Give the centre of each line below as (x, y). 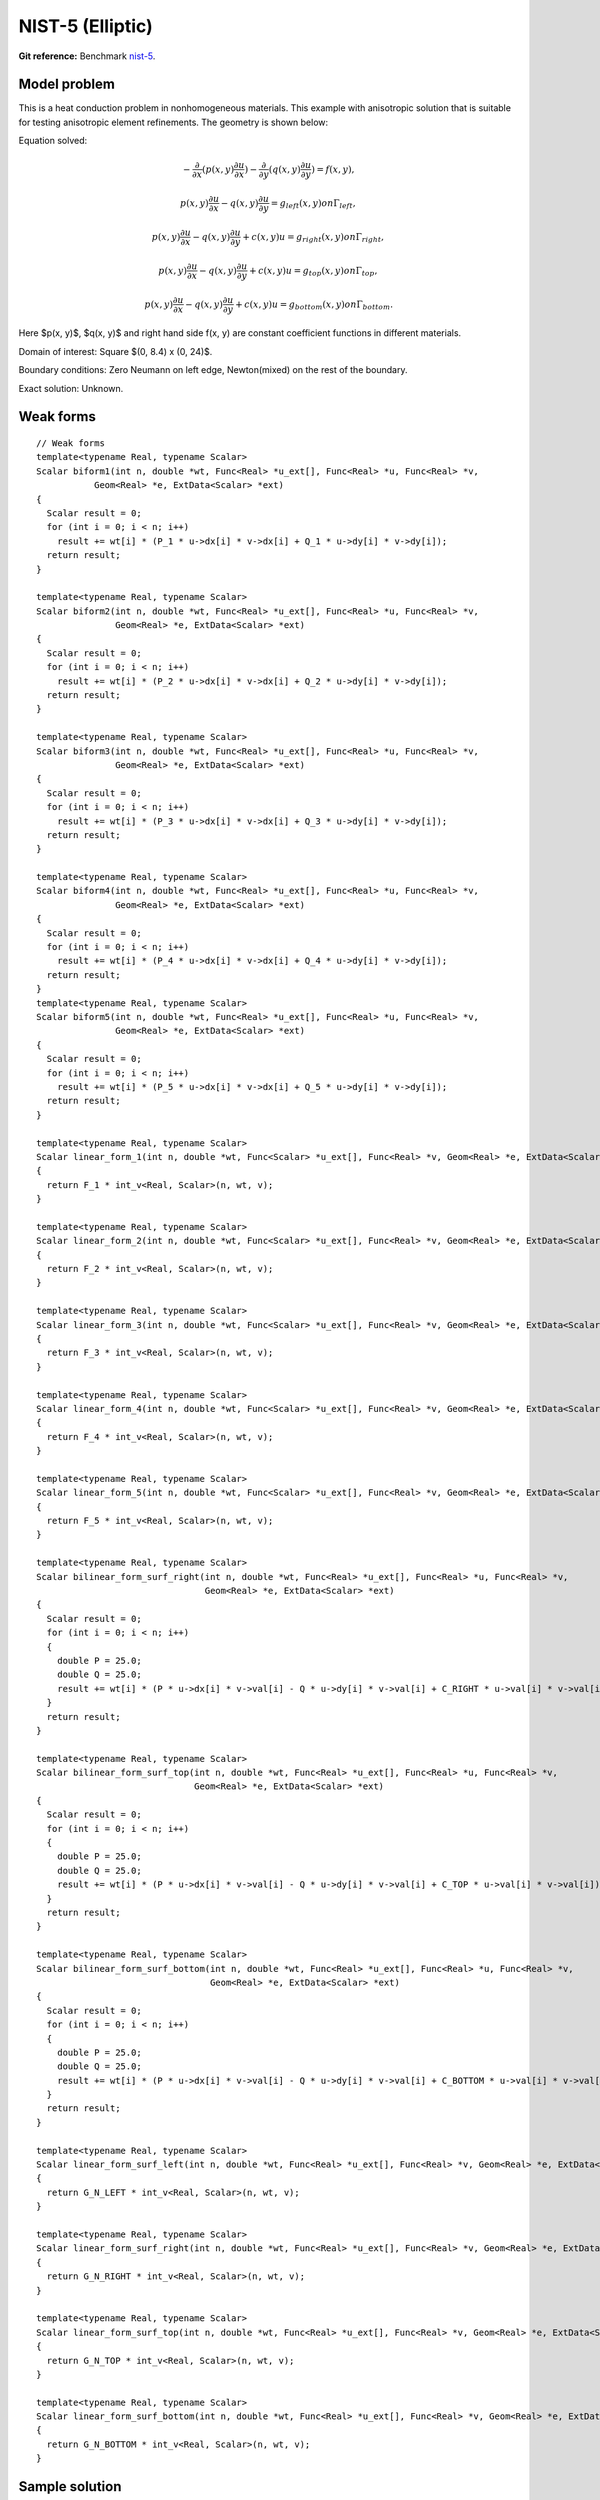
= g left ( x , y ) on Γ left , (313, 204)
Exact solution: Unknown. (71, 388)
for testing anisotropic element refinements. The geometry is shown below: (173, 122)
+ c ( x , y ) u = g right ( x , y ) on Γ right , (313, 238)
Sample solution (70, 2486)
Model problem (66, 84)
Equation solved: (53, 141)
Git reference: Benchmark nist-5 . (87, 56)
